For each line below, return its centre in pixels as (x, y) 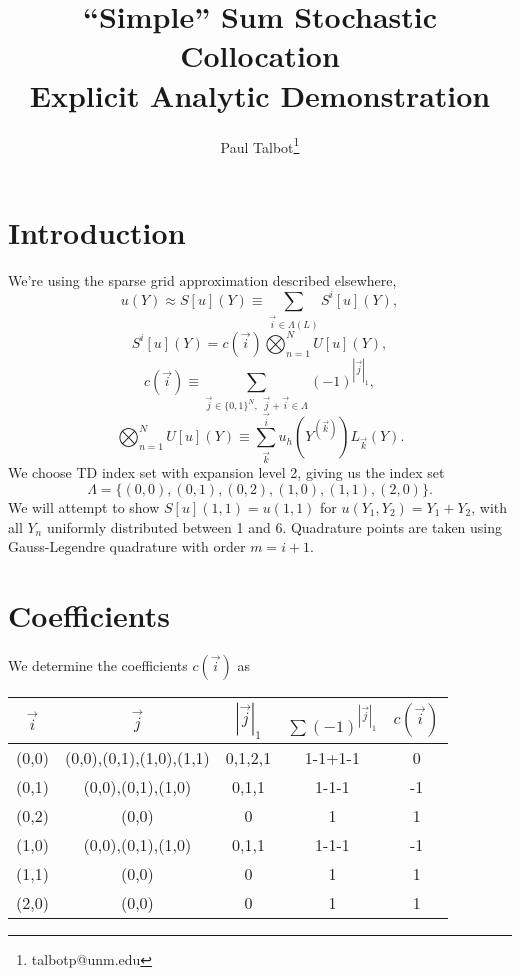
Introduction (97, 231)
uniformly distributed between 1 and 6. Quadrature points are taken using (274, 526)
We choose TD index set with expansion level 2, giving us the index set (226, 472)
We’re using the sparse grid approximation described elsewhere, (202, 279)
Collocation (260, 55)
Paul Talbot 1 (260, 145)
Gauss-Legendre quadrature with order (127, 546)
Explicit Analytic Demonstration (260, 94)
